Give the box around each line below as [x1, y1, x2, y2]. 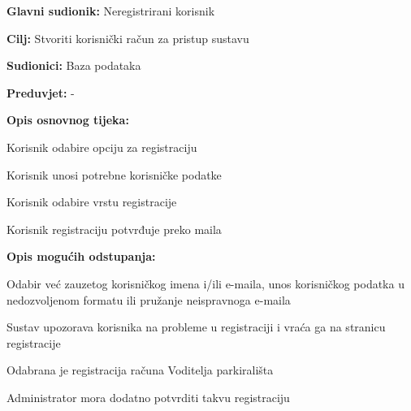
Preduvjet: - [6, 84, 75, 101]
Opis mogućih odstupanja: [6, 248, 156, 265]
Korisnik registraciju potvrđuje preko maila [6, 220, 222, 237]
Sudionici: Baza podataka [6, 57, 141, 74]
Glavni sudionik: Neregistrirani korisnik [6, 2, 215, 19]
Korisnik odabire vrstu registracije [6, 193, 177, 210]
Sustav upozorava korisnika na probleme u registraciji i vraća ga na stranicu [6, 318, 386, 335]
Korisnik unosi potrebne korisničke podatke [6, 166, 222, 183]
